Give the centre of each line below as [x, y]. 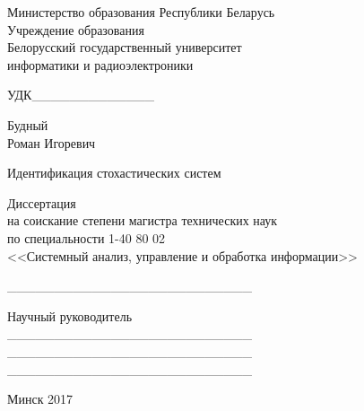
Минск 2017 [40, 399]
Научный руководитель [70, 315]
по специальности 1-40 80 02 [87, 237]
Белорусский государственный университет [125, 47]
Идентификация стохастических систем [114, 173]
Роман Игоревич [52, 142]
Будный [28, 124]
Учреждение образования [76, 29]
